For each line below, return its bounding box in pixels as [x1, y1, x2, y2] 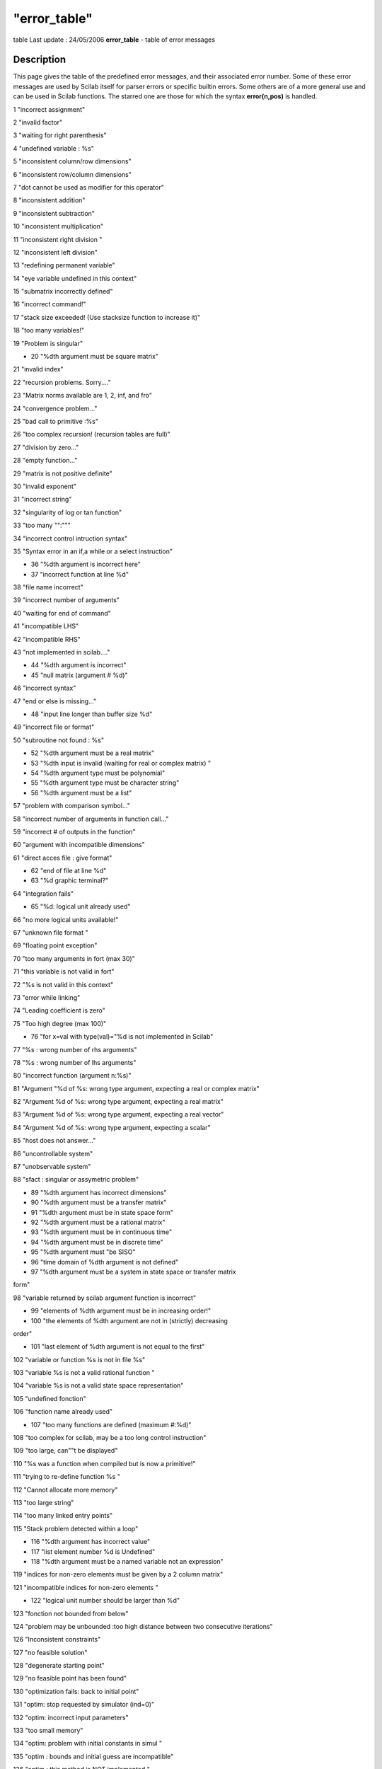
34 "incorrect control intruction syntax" [13, 534, 127, 543]
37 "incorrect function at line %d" [30, 570, 129, 578]
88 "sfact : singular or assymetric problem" [13, 1175, 139, 1184]
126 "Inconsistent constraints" [13, 1635, 101, 1644]
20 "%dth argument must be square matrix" [30, 352, 159, 361]
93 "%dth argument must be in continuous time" [30, 1228, 173, 1236]
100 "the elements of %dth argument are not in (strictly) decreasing [30, 1316, 228, 1325]
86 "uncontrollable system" [13, 1149, 93, 1158]
